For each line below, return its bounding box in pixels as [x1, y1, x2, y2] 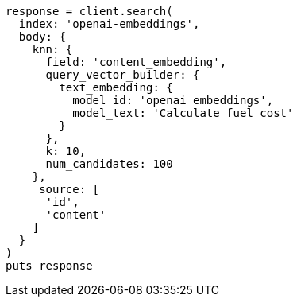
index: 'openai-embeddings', [18, 17, 200, 30]
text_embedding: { [59, 81, 173, 94]
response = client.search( [6, 5, 173, 17]
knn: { [32, 43, 73, 56]
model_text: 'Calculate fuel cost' [72, 107, 294, 119]
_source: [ [32, 183, 100, 196]
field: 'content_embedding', [45, 56, 227, 68]
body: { [18, 30, 66, 43]
